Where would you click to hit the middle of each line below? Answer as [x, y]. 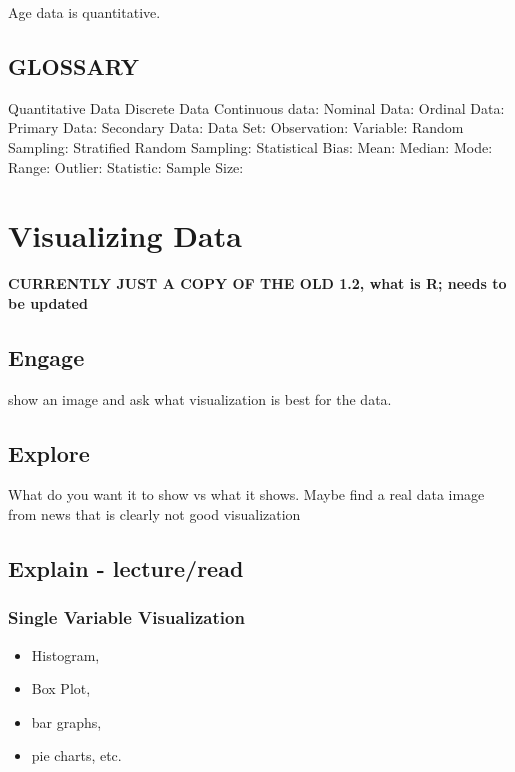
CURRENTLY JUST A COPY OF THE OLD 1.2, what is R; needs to [257, 283]
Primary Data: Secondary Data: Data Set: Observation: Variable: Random [236, 127]
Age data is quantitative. [84, 12]
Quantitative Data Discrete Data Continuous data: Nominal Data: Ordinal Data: [256, 107]
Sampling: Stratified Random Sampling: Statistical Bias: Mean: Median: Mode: [250, 146]
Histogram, [65, 654]
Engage [46, 356]
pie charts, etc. [76, 755]
